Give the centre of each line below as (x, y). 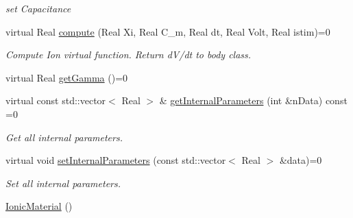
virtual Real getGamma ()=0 (67, 77)
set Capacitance (38, 8)
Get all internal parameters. (64, 137)
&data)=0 (301, 160)
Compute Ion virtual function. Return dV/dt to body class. (129, 54)
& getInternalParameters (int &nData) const (253, 100)
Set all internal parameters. (63, 183)
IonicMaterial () (39, 206)
